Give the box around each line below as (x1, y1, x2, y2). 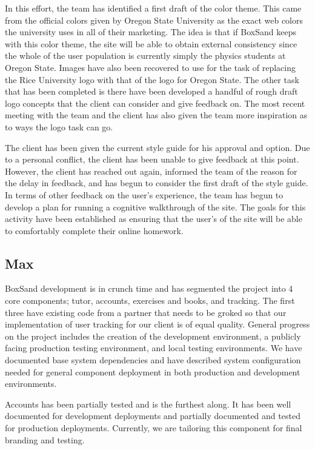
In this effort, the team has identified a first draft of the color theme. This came (5, 2, 302, 14)
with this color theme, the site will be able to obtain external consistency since (5, 37, 297, 50)
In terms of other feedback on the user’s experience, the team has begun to (5, 188, 283, 201)
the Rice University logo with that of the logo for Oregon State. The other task (5, 73, 299, 86)
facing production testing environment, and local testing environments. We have (5, 341, 302, 354)
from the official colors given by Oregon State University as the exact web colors (5, 13, 303, 26)
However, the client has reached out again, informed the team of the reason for (5, 164, 297, 177)
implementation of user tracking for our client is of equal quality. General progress (5, 318, 310, 331)
